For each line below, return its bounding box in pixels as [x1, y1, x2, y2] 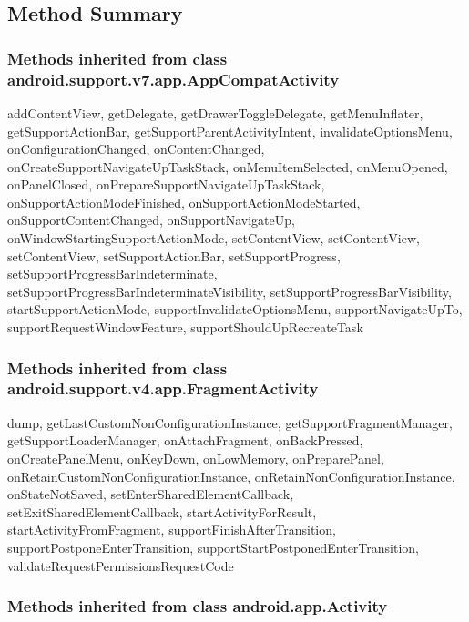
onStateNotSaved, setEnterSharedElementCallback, [7, 484, 294, 504]
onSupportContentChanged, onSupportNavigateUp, [7, 210, 295, 229]
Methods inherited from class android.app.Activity [7, 595, 388, 617]
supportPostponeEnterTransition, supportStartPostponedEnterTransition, [7, 537, 419, 556]
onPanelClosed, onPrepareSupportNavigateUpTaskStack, [7, 175, 325, 194]
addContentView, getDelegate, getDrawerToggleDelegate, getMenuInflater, [7, 103, 423, 122]
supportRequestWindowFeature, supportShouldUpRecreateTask [7, 318, 363, 337]
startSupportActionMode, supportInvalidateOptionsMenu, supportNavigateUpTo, [7, 300, 463, 319]
